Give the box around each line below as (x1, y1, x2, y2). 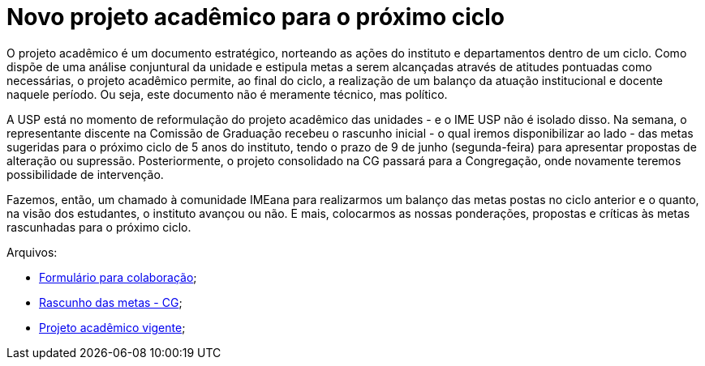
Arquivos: (6, 245, 58, 259)
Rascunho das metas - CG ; (39, 295, 183, 309)
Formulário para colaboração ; (39, 270, 197, 284)
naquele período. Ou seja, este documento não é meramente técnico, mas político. (6, 87, 448, 101)
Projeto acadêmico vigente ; (39, 320, 186, 334)
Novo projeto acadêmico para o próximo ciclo (6, 3, 505, 31)
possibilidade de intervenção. (6, 167, 164, 181)
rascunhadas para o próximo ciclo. (6, 219, 191, 234)
